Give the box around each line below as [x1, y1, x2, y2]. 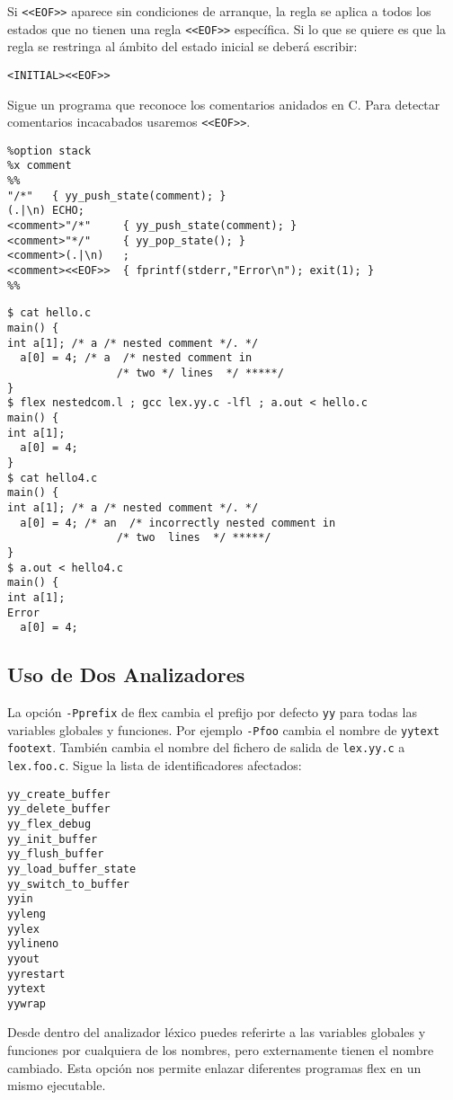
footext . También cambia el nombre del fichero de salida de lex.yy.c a [7, 738, 405, 757]
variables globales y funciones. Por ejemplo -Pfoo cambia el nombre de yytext [7, 720, 440, 739]
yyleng [7, 907, 46, 920]
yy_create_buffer [7, 787, 111, 801]
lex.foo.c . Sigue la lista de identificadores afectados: [7, 755, 302, 774]
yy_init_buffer [7, 832, 98, 846]
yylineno [7, 937, 59, 951]
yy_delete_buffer [7, 803, 111, 816]
